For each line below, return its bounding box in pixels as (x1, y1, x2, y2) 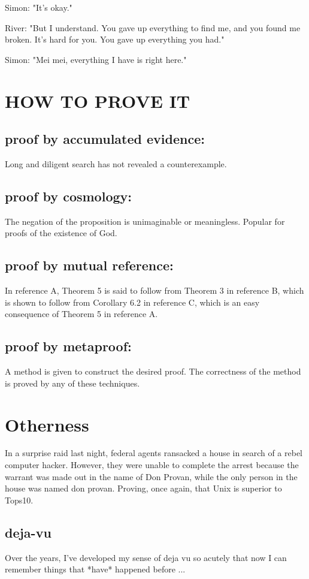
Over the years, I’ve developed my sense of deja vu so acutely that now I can (5, 551, 287, 563)
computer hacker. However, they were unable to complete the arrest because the (5, 459, 299, 471)
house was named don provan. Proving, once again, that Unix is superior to (5, 482, 282, 494)
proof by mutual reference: (5, 256, 174, 275)
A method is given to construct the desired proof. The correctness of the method (5, 365, 301, 378)
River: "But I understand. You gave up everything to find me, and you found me (5, 21, 301, 34)
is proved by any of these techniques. (5, 376, 140, 389)
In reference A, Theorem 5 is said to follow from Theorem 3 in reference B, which (5, 284, 304, 297)
